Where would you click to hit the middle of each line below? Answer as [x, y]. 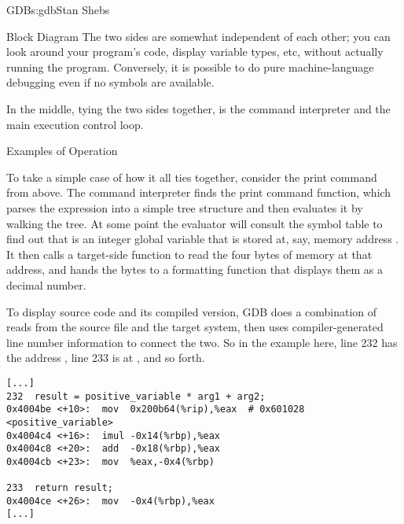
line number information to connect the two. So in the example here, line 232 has [202, 342]
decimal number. [46, 284]
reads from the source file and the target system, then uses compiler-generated [195, 327]
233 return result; [60, 488]
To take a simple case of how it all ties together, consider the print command [192, 177]
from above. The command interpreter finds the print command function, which [199, 192]
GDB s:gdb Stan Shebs [58, 9]
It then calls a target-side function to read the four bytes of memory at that [189, 254]
